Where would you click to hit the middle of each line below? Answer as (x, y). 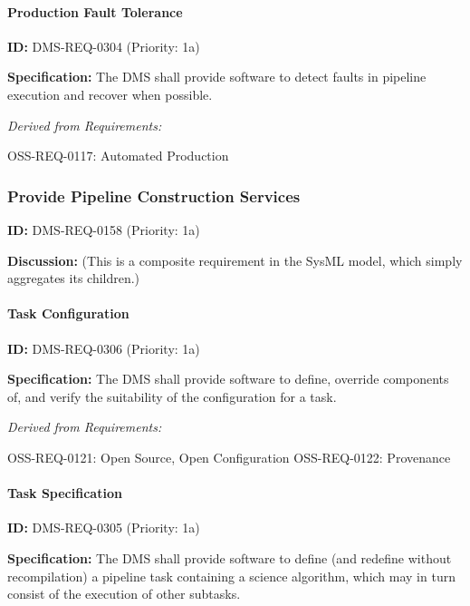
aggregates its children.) (74, 278)
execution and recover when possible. (110, 94)
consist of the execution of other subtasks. (124, 594)
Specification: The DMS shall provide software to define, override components (228, 379)
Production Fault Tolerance (95, 11)
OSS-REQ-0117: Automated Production (118, 156)
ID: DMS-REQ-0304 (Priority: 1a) (104, 46)
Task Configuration (68, 313)
